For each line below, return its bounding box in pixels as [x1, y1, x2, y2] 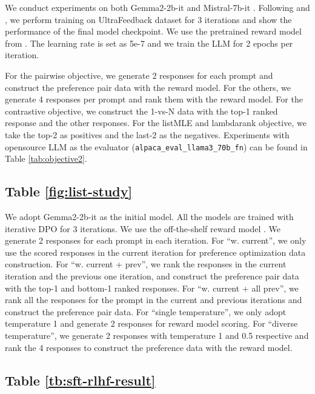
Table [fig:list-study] [5, 182, 133, 201]
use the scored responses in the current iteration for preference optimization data [5, 245, 306, 258]
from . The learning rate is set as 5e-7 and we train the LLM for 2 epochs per [5, 36, 293, 49]
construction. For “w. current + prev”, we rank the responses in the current [5, 258, 287, 270]
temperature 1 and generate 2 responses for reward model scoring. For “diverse [5, 317, 298, 330]
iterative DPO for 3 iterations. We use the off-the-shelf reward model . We [5, 222, 281, 235]
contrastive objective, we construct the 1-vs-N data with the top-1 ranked [5, 104, 278, 117]
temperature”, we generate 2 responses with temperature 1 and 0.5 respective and [5, 329, 309, 341]
